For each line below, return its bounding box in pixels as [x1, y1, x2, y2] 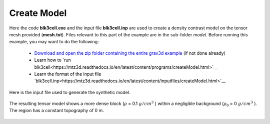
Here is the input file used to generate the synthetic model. [9, 89, 130, 95]
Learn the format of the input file [34, 71, 101, 77]
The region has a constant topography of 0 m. [9, 108, 104, 114]
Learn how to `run [34, 57, 71, 63]
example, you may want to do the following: [9, 39, 99, 45]
